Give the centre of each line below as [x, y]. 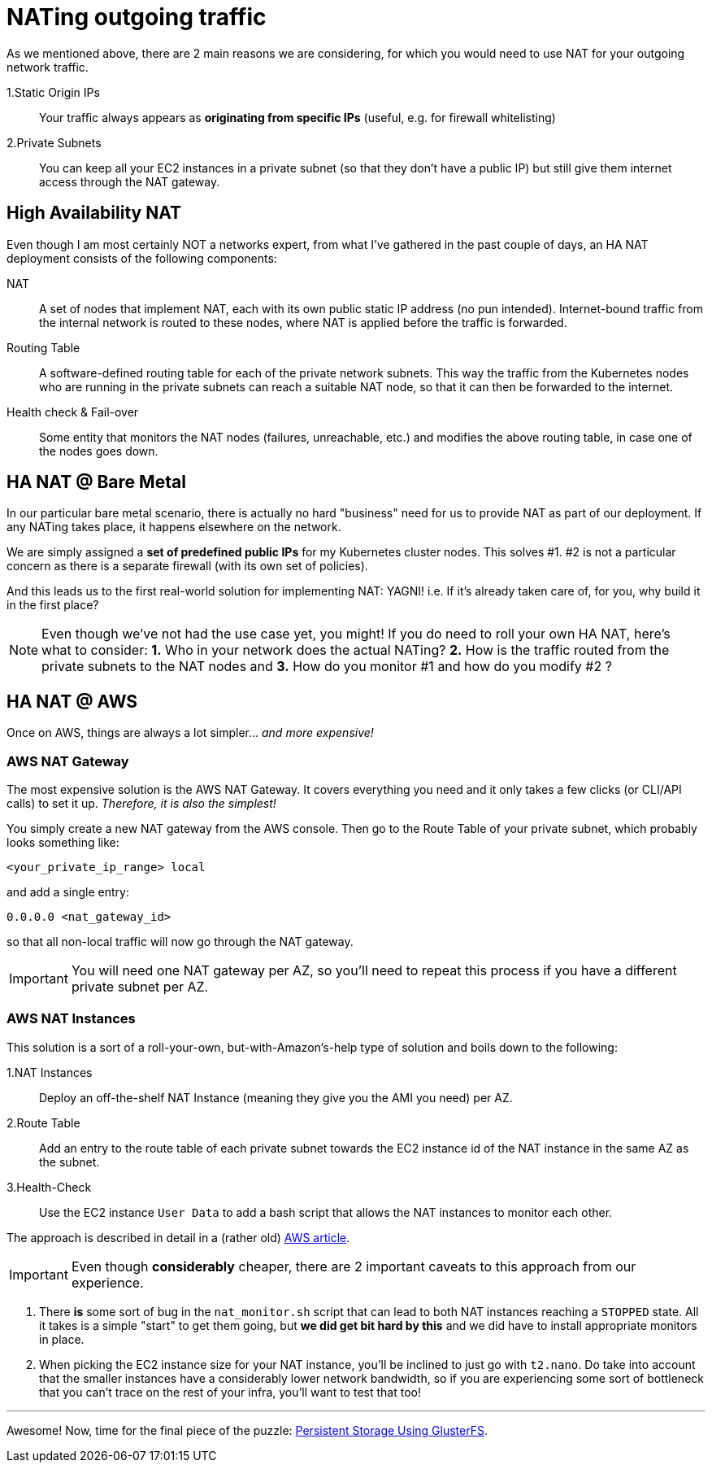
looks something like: [63, 843]
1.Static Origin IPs [53, 92]
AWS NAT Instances [71, 1019]
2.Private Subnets [54, 142]
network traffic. [48, 67]
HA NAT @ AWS [72, 701]
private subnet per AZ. [140, 987]
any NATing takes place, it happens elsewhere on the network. [174, 527]
